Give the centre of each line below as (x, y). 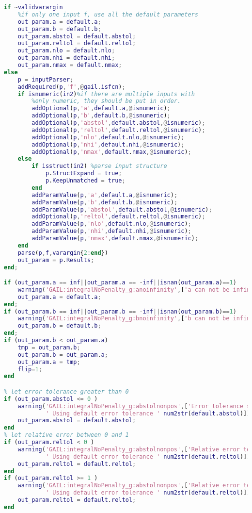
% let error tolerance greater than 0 (66, 391)
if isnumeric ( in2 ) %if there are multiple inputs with (106, 94)
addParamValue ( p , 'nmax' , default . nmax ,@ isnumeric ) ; (115, 238)
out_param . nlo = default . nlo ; (66, 51)
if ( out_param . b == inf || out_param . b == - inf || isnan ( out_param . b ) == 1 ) (120, 311)
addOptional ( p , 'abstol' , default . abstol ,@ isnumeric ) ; (118, 123)
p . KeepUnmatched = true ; (85, 181)
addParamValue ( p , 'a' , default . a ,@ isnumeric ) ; (105, 195)
